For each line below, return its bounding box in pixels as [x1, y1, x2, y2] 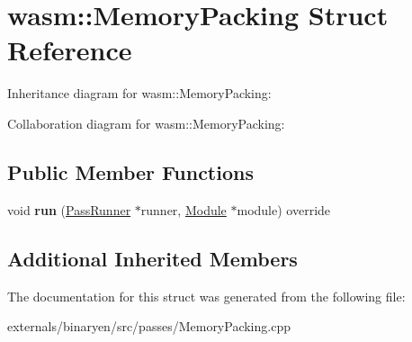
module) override [237, 200, 331, 219]
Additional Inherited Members [7, 244, 298, 272]
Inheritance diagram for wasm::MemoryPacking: [7, 84, 272, 103]
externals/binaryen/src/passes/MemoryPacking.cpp [7, 317, 291, 336]
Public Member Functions [7, 157, 254, 185]
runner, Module [140, 200, 227, 219]
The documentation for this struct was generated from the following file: [7, 286, 406, 305]
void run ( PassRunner [7, 200, 131, 219]
